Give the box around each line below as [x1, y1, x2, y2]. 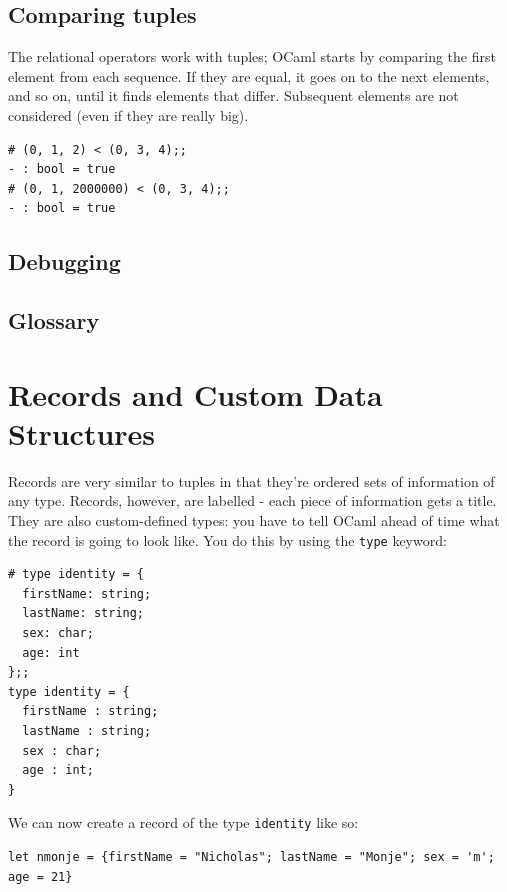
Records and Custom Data [8, 373, 383, 414]
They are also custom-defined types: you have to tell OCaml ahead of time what [8, 510, 500, 531]
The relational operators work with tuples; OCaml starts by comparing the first [8, 46, 496, 67]
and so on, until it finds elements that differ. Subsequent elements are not [8, 85, 459, 106]
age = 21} [8, 869, 73, 884]
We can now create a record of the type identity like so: [8, 812, 359, 833]
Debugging [8, 246, 121, 277]
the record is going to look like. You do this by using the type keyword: [8, 529, 447, 550]
